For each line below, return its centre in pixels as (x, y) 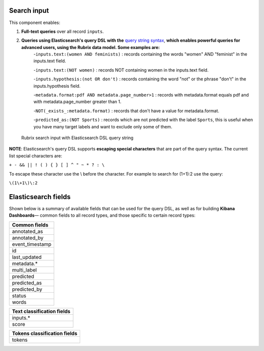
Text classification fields (41, 311)
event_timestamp (32, 244)
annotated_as (28, 231)
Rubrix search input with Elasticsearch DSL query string (77, 138)
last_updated (27, 257)
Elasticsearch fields (40, 197)
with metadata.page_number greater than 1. (77, 102)
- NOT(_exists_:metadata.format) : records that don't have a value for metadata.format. (126, 111)
